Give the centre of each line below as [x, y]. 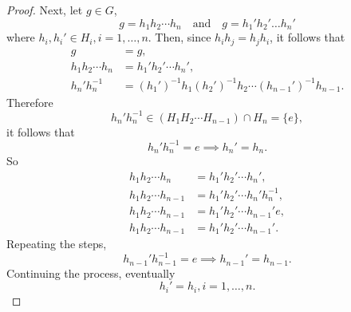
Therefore [30, 102]
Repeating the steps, [57, 244]
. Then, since [179, 37]
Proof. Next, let [45, 10]
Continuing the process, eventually [91, 273]
